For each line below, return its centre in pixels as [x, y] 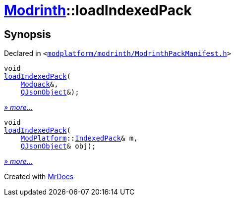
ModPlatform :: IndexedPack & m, [79, 138]
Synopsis [28, 34]
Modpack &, [39, 84]
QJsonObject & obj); [58, 146]
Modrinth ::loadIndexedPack [98, 10]
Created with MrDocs [39, 177]
